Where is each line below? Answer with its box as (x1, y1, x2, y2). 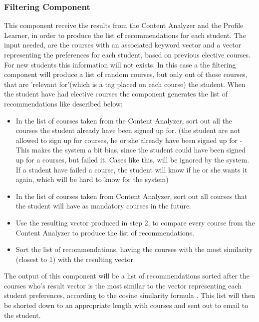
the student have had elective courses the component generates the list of (4, 88, 228, 99)
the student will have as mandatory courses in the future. (15, 200, 191, 211)
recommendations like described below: (4, 98, 123, 108)
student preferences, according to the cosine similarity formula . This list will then (4, 290, 256, 300)
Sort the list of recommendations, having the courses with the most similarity (15, 244, 253, 254)
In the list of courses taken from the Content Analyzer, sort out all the (15, 115, 233, 125)
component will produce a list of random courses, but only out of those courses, (4, 69, 248, 79)
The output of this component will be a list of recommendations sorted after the (4, 270, 250, 281)
